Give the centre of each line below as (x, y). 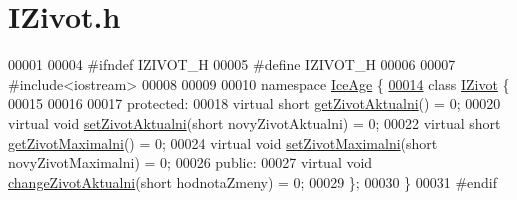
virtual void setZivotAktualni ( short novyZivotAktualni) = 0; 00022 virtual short (254, 122)
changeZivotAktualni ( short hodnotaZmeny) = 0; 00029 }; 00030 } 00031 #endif (253, 181)
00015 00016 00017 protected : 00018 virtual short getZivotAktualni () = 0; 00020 (254, 103)
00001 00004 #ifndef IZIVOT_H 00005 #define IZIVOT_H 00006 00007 (232, 64)
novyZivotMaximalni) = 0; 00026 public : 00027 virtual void (190, 162)
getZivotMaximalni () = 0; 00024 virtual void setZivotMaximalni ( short (223, 142)
